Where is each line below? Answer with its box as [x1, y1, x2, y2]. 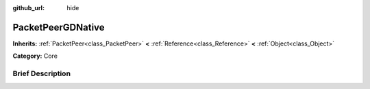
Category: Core [12, 52, 58, 60]
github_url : [12, 4, 45, 12]
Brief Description [12, 69, 71, 78]
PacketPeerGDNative [12, 21, 106, 33]
